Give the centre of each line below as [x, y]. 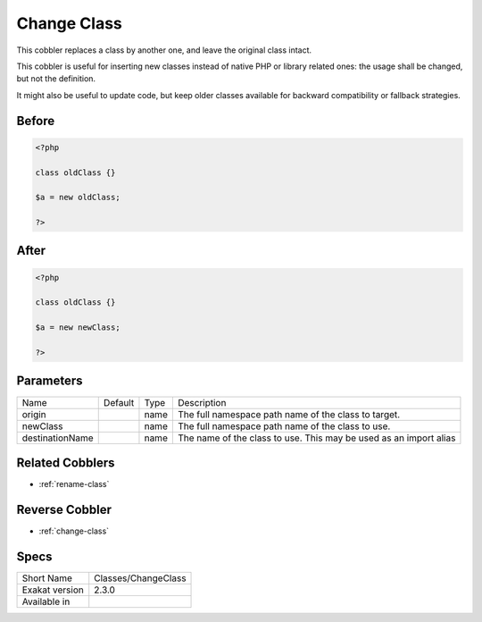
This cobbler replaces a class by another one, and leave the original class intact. [164, 50]
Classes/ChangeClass [140, 578]
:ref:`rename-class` [74, 484]
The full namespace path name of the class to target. [289, 414]
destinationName [58, 438]
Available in [46, 601]
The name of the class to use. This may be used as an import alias [316, 438]
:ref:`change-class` [74, 531]
